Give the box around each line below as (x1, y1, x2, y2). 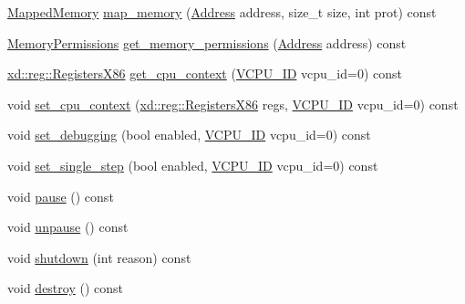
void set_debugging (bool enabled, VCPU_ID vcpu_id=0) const (7, 125, 371, 144)
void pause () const (7, 186, 114, 205)
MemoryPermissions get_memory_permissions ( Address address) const (7, 33, 407, 52)
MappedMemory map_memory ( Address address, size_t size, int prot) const (7, 3, 437, 21)
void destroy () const (7, 278, 123, 298)
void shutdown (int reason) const (7, 247, 191, 267)
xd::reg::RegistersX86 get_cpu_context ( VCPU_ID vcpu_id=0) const (7, 64, 402, 83)
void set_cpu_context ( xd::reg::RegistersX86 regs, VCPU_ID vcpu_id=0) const (7, 94, 459, 113)
